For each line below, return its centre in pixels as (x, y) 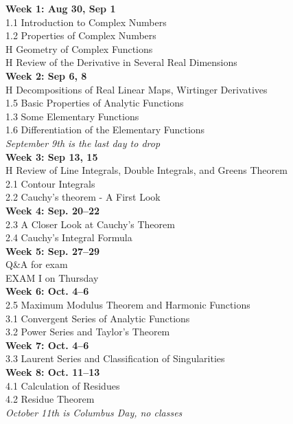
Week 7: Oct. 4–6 (47, 345)
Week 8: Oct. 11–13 (53, 372)
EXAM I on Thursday (52, 277)
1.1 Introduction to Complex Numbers (86, 22)
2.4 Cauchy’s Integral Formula (69, 237)
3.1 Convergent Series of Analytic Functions (98, 318)
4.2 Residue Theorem (50, 399)
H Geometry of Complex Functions (79, 48)
